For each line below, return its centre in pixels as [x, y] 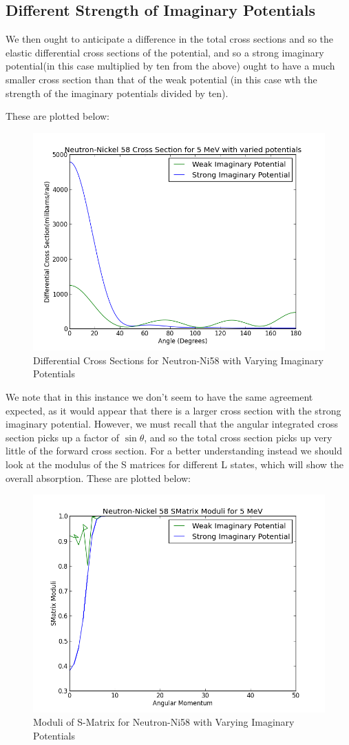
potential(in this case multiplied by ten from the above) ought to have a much [170, 66]
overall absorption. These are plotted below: [98, 478]
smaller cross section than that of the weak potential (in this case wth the [161, 79]
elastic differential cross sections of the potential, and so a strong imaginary [165, 52]
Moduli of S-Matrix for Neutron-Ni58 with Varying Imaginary [164, 722]
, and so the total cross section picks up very [238, 437]
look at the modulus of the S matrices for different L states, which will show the [175, 464]
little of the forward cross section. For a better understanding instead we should [174, 451]
